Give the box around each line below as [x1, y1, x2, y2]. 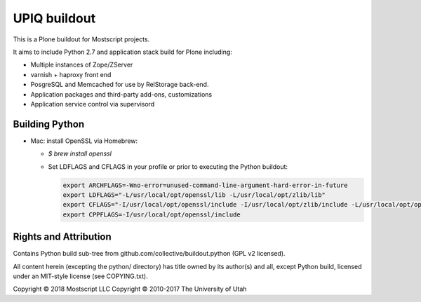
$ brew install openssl [48, 149, 112, 158]
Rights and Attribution [13, 231, 112, 243]
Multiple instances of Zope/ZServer [30, 60, 133, 69]
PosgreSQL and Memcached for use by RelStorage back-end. [30, 81, 209, 89]
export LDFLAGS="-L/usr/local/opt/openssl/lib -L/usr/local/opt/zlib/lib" [62, 191, 326, 199]
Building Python [13, 118, 84, 130]
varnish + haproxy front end [30, 70, 112, 78]
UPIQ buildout [13, 11, 96, 26]
